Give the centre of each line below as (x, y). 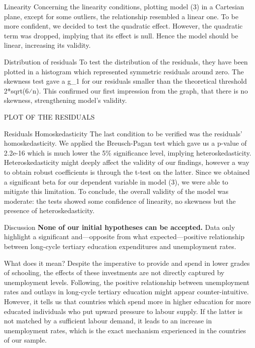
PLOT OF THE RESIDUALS (49, 116)
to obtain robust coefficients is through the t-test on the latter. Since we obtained (127, 172)
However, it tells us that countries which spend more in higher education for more (127, 301)
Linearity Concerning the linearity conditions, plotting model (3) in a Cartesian (124, 6)
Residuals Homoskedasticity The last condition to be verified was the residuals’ (123, 133)
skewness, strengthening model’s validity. (65, 100)
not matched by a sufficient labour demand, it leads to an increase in (108, 321)
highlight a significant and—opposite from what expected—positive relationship (124, 237)
